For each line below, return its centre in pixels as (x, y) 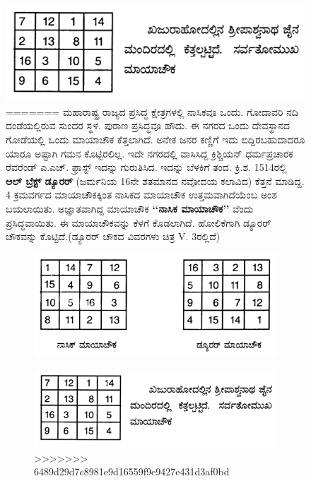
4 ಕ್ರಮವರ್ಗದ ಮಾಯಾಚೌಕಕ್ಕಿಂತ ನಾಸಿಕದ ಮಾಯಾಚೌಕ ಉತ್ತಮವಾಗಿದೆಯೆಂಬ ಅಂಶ (141, 195)
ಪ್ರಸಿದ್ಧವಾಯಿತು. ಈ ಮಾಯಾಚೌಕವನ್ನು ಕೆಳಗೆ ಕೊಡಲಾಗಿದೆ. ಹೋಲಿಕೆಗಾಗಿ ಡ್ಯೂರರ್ (139, 222)
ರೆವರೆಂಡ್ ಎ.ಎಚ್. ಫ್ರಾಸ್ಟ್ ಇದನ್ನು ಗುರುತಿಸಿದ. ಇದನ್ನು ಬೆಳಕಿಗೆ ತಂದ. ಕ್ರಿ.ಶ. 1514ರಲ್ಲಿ (146, 167)
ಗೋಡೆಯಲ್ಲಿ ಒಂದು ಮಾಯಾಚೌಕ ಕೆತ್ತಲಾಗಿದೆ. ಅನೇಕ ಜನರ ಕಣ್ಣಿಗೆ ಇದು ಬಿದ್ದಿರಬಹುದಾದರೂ (155, 139)
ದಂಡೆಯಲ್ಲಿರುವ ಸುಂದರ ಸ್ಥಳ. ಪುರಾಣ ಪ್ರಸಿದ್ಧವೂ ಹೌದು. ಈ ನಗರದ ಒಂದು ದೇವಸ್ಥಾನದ (148, 125)
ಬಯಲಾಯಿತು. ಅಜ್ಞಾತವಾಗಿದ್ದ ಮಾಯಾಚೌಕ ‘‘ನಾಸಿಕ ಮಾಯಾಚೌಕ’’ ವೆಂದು (130, 208)
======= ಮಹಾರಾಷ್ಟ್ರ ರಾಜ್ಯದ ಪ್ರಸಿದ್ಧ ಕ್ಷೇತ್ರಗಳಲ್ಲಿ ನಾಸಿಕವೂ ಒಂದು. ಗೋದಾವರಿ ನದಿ (152, 111)
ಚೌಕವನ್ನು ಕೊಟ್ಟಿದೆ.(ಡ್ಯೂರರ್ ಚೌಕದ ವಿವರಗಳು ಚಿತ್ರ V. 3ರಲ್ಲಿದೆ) (113, 236)
